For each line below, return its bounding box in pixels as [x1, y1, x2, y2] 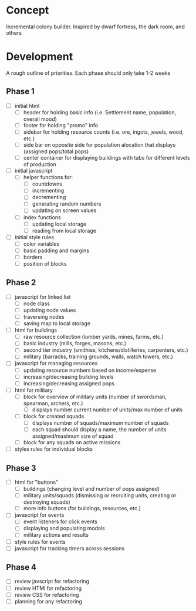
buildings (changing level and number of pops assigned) [23, 486, 160, 493]
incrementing [32, 187, 65, 194]
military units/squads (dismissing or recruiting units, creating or [23, 492, 177, 499]
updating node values [23, 306, 76, 313]
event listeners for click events [23, 518, 98, 525]
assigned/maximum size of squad [32, 432, 114, 440]
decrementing [32, 194, 66, 201]
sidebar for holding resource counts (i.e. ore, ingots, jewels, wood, [23, 128, 184, 136]
